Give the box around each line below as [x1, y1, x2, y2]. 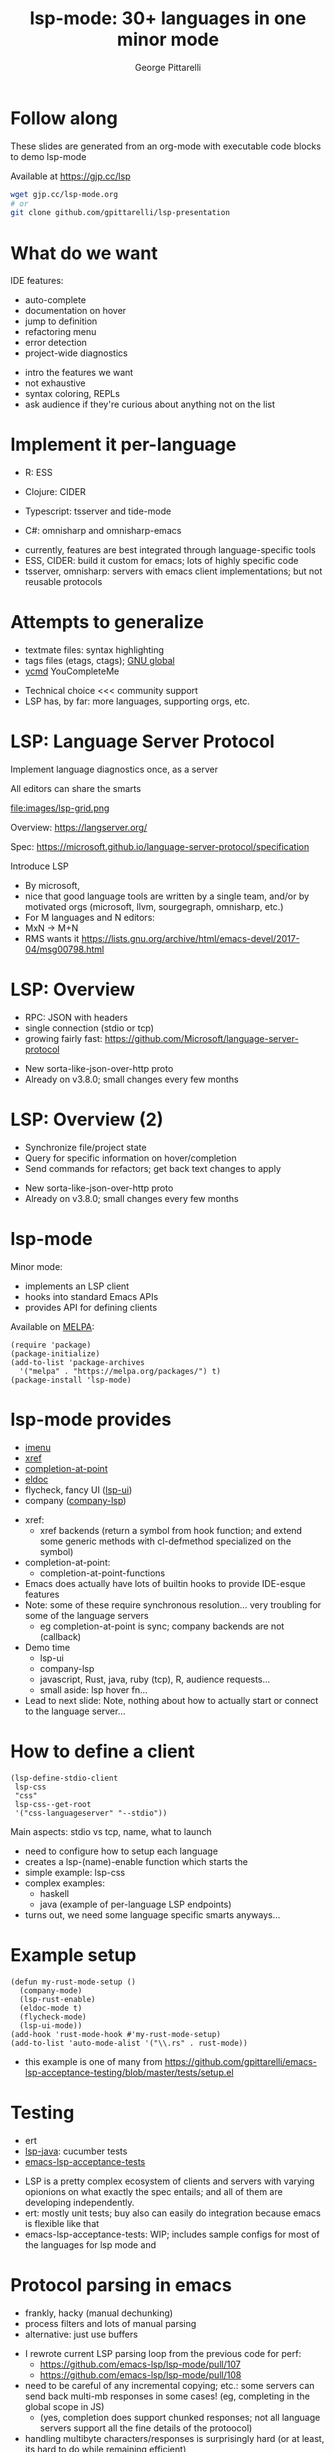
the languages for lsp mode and [24, 2238, 157, 2251]
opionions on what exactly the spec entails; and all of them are [24, 2185, 283, 2197]
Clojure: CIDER [24, 486, 87, 498]
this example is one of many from [24, 2055, 163, 2067]
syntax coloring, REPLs [24, 388, 120, 400]
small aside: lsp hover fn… [39, 1683, 148, 1696]
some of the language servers [24, 1609, 149, 1621]
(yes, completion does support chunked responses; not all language [39, 2411, 321, 2423]
